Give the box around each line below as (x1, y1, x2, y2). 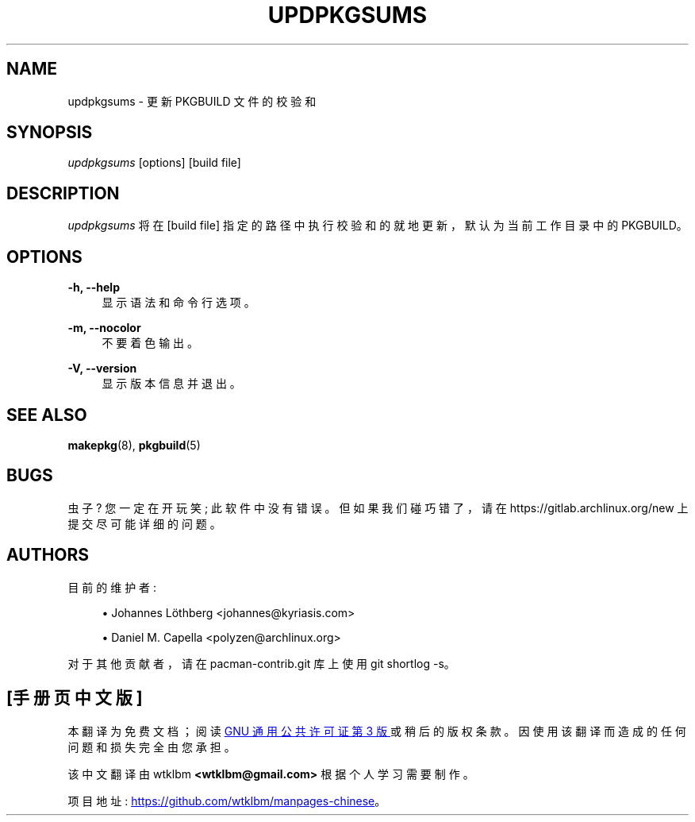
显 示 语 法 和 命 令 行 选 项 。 (102, 295, 255, 310)
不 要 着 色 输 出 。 (102, 336, 199, 350)
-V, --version (67, 361, 137, 376)
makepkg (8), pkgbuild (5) (67, 438, 201, 452)
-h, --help (67, 280, 120, 295)
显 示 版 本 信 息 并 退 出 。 (102, 376, 241, 391)
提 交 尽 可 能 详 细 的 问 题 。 (67, 516, 221, 531)
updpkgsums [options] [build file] (67, 156, 241, 170)
